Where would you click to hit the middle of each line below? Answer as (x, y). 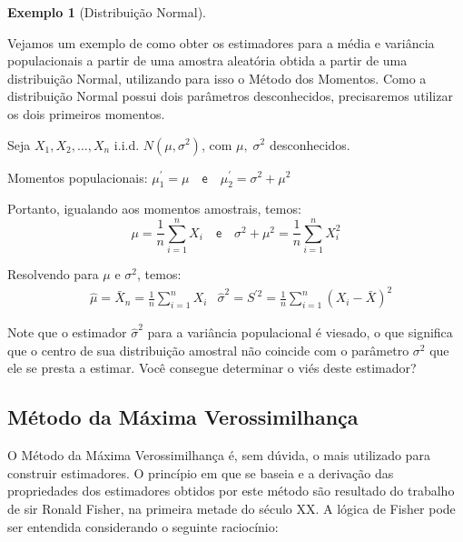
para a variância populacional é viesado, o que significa (300, 332)
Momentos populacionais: (78, 177)
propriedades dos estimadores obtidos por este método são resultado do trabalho (231, 491)
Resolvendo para (53, 274)
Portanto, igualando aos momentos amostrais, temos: (154, 209)
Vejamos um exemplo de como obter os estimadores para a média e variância (221, 42)
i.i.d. (127, 144)
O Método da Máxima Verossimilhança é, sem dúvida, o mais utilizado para (219, 455)
